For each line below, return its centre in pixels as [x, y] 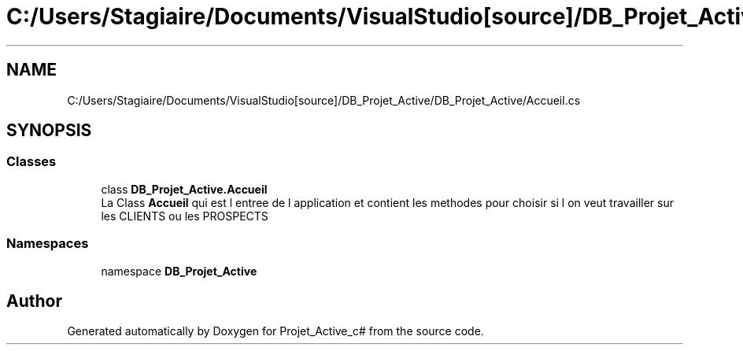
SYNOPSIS [49, 131]
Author [34, 301]
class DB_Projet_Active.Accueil [184, 189]
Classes [31, 162]
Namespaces [48, 244]
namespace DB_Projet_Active [179, 271]
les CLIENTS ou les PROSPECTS [185, 216]
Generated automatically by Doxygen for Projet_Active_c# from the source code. [275, 331]
